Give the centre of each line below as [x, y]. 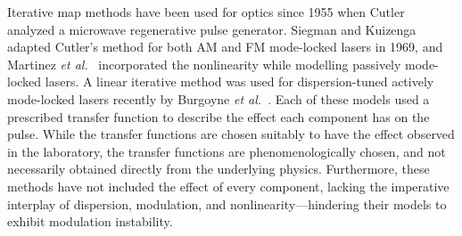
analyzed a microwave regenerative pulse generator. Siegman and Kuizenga [212, 29]
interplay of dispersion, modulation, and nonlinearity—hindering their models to [227, 203]
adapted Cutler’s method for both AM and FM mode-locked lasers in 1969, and [225, 47]
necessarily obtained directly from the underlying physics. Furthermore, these [219, 169]
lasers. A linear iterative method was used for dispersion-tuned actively [239, 81]
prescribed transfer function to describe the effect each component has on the [219, 116]
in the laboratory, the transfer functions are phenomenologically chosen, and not [227, 151]
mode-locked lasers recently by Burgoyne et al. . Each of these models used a [219, 98]
